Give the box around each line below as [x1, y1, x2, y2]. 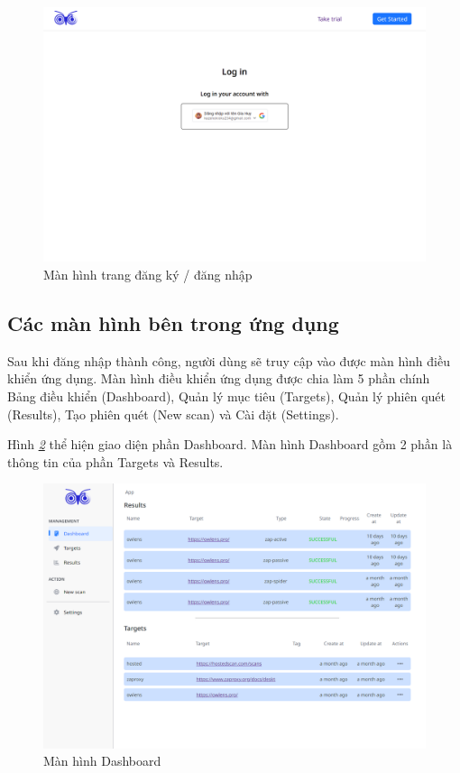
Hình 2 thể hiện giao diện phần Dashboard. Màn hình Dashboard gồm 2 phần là [7, 435, 453, 454]
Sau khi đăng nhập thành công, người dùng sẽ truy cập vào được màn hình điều [7, 351, 450, 370]
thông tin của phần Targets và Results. [7, 452, 224, 471]
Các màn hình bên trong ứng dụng [7, 308, 339, 336]
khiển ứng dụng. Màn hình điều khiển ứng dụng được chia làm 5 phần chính [7, 369, 430, 388]
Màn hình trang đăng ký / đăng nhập [43, 264, 253, 283]
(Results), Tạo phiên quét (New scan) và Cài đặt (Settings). [7, 404, 339, 423]
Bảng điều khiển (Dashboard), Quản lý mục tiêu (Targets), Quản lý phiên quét [7, 386, 446, 405]
